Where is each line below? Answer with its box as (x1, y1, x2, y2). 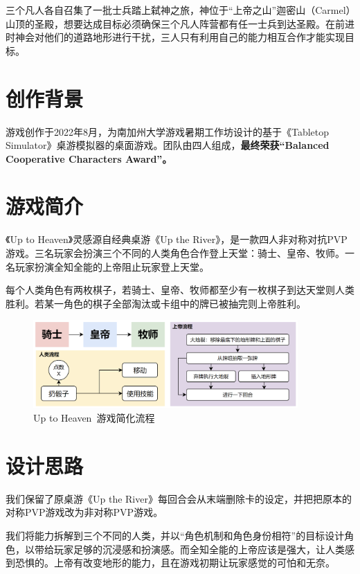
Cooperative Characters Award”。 (6, 151, 172, 165)
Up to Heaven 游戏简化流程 (33, 411, 155, 425)
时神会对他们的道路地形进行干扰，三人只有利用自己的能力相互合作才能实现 (6, 30, 345, 44)
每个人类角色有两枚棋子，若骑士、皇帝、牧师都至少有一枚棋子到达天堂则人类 (6, 282, 354, 297)
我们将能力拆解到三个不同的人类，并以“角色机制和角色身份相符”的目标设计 (6, 528, 345, 542)
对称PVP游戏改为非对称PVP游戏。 (6, 505, 163, 519)
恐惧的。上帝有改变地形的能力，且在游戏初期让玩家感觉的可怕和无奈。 (15, 555, 335, 570)
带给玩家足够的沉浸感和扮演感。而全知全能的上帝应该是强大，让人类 (34, 541, 345, 556)
